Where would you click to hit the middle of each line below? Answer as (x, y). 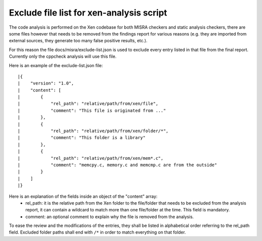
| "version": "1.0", (46, 83)
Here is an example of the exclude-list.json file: (56, 65)
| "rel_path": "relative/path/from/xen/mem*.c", (90, 158)
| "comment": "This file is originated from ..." (92, 110)
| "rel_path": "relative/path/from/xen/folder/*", (93, 131)
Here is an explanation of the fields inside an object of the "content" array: (83, 196)
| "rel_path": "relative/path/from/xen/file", (88, 104)
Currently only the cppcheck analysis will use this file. (63, 56)
